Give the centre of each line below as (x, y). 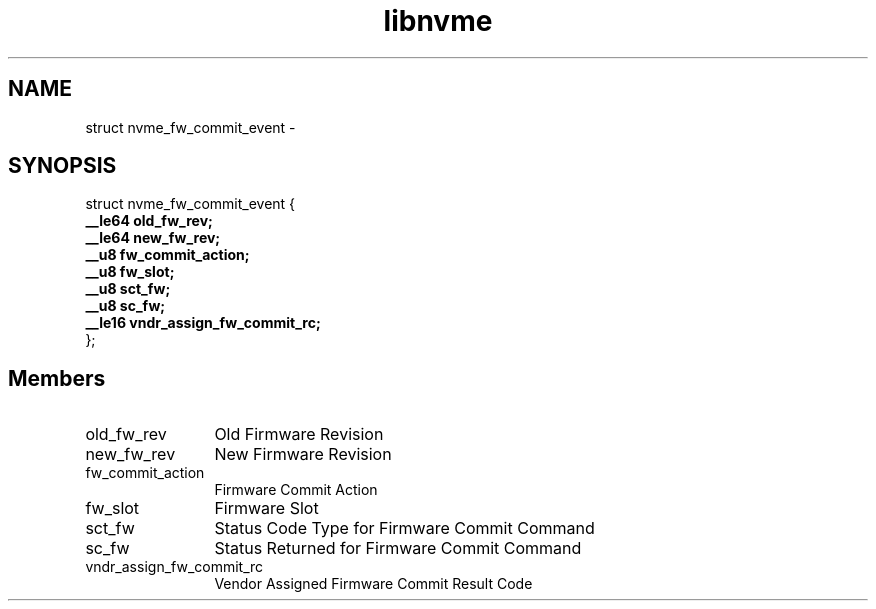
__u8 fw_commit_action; (167, 255)
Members (57, 378)
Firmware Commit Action (296, 490)
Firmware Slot (266, 508)
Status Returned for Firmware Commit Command (398, 548)
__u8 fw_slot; (130, 272)
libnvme (438, 21)
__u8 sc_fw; (125, 306)
